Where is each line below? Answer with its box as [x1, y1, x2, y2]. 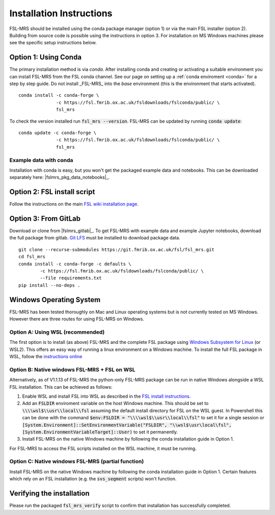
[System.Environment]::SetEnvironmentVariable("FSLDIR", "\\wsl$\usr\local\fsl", [22, 422, 232, 428]
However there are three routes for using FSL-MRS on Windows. [9, 316, 145, 322]
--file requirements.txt [40, 275, 102, 281]
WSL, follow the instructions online [9, 354, 82, 360]
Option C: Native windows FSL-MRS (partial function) [9, 458, 144, 465]
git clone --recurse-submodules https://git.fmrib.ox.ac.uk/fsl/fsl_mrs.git [18, 247, 215, 252]
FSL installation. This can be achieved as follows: [9, 384, 113, 390]
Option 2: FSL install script [9, 187, 95, 196]
